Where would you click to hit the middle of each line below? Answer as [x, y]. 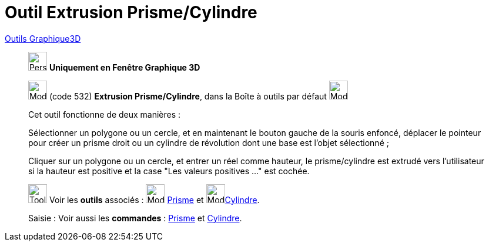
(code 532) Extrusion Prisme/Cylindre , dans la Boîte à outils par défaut [188, 96]
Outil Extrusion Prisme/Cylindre [131, 12]
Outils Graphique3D [43, 38]
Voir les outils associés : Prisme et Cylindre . [154, 200]
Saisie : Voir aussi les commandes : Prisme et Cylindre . [135, 218]
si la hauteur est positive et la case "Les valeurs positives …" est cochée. [169, 171]
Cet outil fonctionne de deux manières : [105, 114]
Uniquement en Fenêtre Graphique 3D [125, 67]
